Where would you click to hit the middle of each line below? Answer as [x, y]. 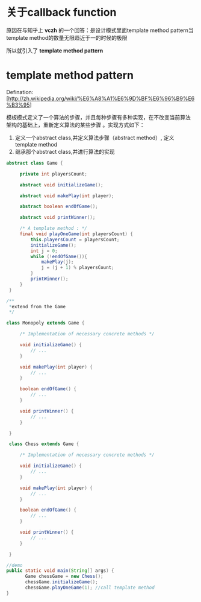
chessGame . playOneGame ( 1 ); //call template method [90, 588]
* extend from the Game [37, 306]
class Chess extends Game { [44, 444]
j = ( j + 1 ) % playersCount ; [78, 268]
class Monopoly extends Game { [45, 323]
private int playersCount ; [53, 174]
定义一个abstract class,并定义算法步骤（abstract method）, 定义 [94, 138]
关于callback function [61, 12]
